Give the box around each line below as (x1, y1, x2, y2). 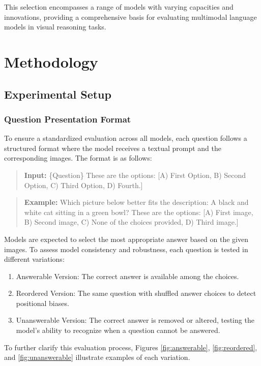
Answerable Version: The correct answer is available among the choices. (16, 270, 239, 281)
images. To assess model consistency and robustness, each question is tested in (4, 243, 248, 254)
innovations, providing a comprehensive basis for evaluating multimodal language (4, 11, 257, 22)
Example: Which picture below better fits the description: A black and (24, 197, 249, 207)
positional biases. (16, 297, 69, 308)
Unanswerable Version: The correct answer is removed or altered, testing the (16, 315, 254, 325)
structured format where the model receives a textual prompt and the (4, 142, 221, 153)
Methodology (4, 51, 98, 72)
